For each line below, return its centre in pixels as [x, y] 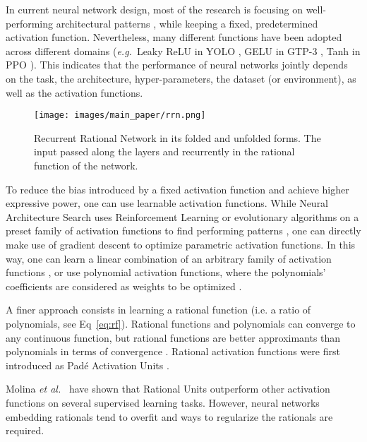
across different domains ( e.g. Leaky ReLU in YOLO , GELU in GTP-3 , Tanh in [183, 50]
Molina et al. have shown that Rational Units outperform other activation [168, 389]
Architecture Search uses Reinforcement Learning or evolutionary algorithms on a [182, 216]
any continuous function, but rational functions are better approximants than [173, 337]
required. [25, 430]
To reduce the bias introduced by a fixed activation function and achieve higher [178, 189]
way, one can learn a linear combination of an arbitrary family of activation [169, 258]
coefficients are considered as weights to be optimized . [124, 286]
